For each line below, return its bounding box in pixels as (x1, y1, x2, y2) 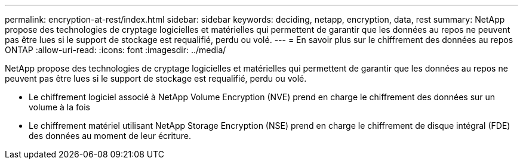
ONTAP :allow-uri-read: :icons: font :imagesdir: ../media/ (5, 45, 226, 55)
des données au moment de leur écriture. (29, 131, 191, 141)
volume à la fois (29, 102, 90, 112)
